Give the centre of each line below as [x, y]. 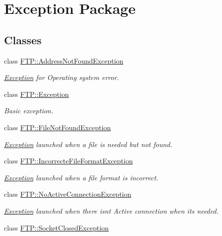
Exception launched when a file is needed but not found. [88, 144]
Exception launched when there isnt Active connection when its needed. [111, 210]
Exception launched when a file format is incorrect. [81, 177]
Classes [23, 39]
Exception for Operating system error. [62, 77]
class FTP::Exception [37, 94]
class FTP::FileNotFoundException [58, 127]
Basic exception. [29, 111]
